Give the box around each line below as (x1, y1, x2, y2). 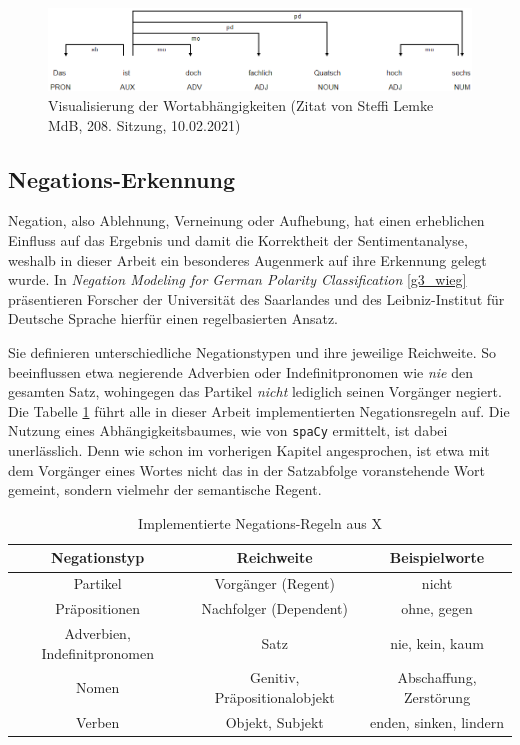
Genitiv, (249, 667, 300, 688)
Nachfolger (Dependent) (201, 598, 348, 619)
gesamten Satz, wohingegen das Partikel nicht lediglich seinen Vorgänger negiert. (8, 381, 502, 402)
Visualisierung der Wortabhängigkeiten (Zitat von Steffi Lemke (48, 95, 434, 116)
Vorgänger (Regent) (214, 573, 335, 594)
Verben (76, 711, 120, 732)
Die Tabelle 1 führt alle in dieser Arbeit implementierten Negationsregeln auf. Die (8, 400, 510, 421)
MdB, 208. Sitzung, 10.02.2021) (48, 114, 241, 135)
